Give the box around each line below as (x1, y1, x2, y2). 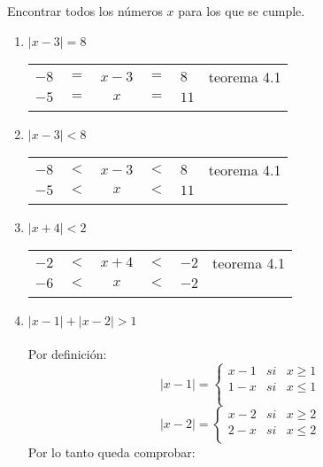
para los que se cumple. (178, 2, 305, 19)
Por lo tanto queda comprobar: (27, 443, 196, 462)
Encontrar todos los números (7, 2, 163, 19)
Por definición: (27, 345, 107, 363)
